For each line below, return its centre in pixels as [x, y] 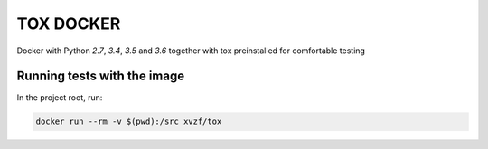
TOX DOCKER [69, 23]
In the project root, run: [60, 98]
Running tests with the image [101, 76]
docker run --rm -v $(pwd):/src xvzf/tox [129, 121]
